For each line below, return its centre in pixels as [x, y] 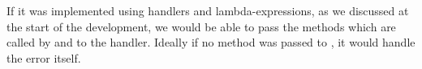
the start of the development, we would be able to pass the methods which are [201, 26]
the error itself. [44, 57]
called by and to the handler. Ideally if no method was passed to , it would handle [211, 42]
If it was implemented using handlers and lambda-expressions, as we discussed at [208, 10]
